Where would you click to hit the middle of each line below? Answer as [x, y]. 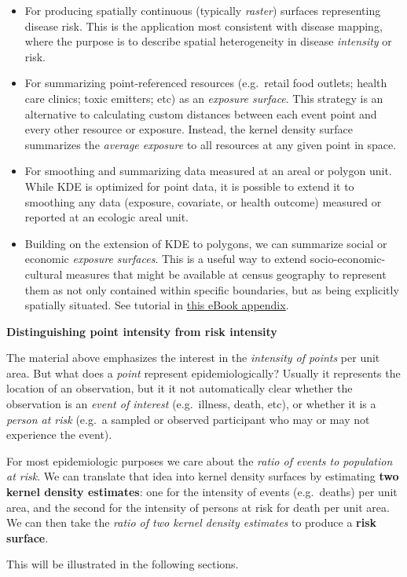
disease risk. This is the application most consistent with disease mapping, [203, 26]
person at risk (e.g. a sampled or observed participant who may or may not [188, 419]
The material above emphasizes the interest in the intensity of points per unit [193, 358]
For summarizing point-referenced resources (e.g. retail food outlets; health [206, 83]
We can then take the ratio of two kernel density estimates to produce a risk [192, 522]
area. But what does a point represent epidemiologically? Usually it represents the [203, 372]
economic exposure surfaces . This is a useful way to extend [166, 259]
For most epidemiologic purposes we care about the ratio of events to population [200, 460]
